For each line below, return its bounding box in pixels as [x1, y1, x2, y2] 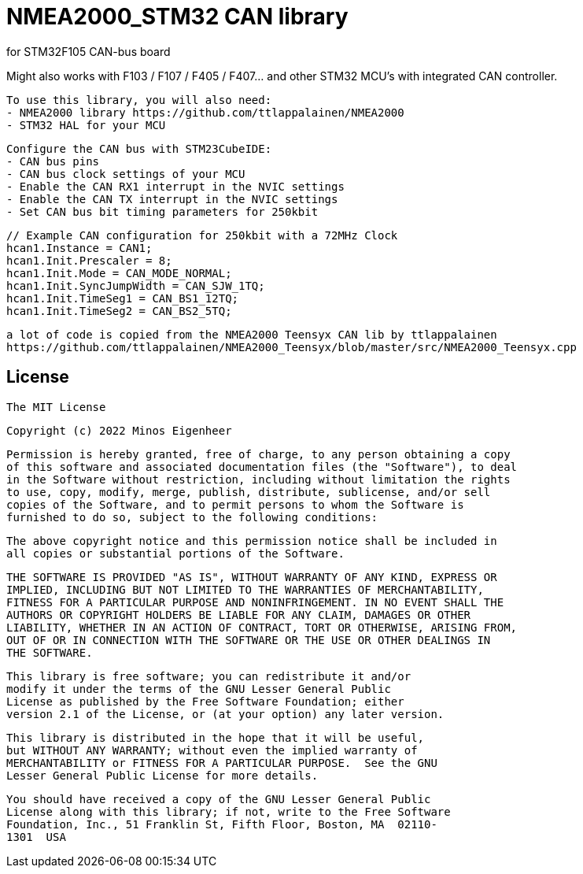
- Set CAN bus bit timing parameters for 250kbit [6, 205, 319, 218]
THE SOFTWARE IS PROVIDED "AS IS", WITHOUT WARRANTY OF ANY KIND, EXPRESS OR [6, 570, 497, 583]
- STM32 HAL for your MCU [6, 118, 166, 131]
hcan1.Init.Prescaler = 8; [6, 254, 172, 267]
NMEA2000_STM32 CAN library [6, 3, 349, 30]
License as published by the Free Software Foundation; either [6, 694, 404, 708]
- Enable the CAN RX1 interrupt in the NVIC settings [6, 180, 345, 193]
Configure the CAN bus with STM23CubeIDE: [6, 142, 272, 155]
